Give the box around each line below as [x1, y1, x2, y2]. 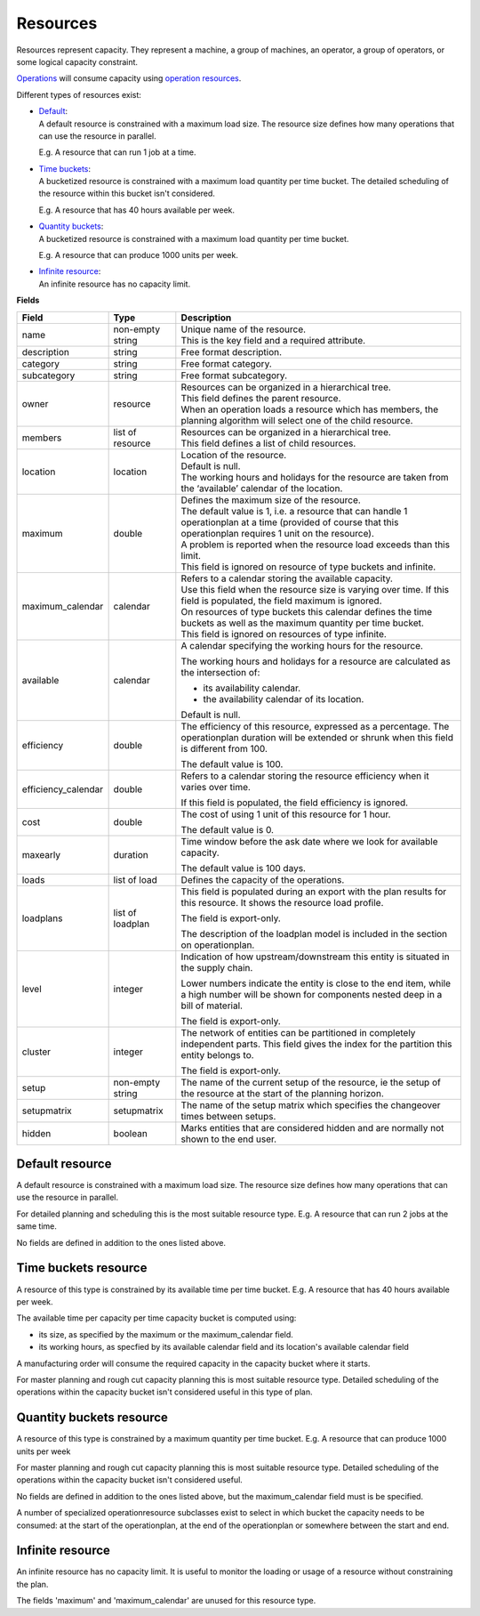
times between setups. [180, 1110, 276, 1122]
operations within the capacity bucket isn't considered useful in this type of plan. [16, 1386, 313, 1397]
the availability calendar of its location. [203, 692, 364, 705]
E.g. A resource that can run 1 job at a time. [38, 147, 196, 158]
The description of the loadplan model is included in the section [180, 927, 448, 940]
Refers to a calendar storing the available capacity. [180, 572, 393, 585]
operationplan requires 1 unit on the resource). [180, 527, 375, 539]
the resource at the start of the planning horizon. [180, 1087, 384, 1099]
